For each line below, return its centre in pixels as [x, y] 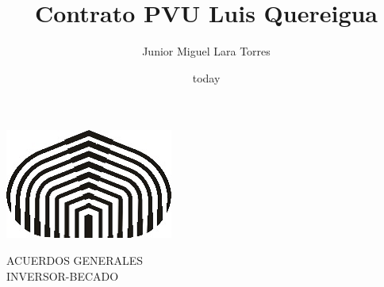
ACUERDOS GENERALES [75, 260]
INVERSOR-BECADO [63, 276]
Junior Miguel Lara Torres [206, 51]
